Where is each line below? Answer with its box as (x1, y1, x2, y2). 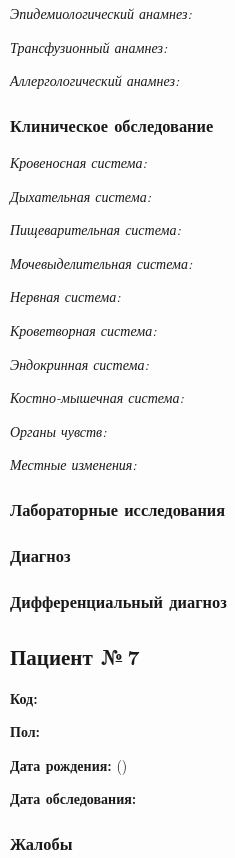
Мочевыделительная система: (10, 252, 193, 273)
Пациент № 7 (10, 640, 140, 671)
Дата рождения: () (10, 754, 128, 775)
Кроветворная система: (10, 319, 157, 340)
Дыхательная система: (10, 185, 151, 206)
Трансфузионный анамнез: (10, 36, 168, 57)
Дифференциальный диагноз (10, 588, 227, 613)
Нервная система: (10, 286, 121, 307)
